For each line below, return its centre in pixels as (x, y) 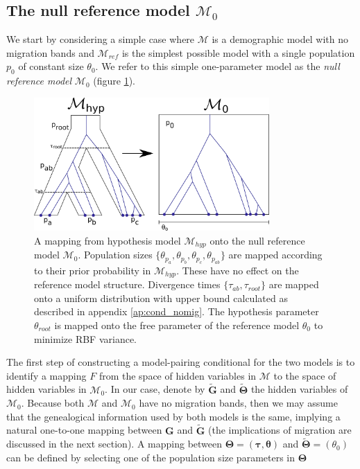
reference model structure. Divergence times (127, 284)
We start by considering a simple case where (101, 39)
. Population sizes (115, 255)
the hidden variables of (299, 389)
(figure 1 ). (114, 81)
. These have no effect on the (238, 270)
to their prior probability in (93, 270)
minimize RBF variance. (85, 338)
